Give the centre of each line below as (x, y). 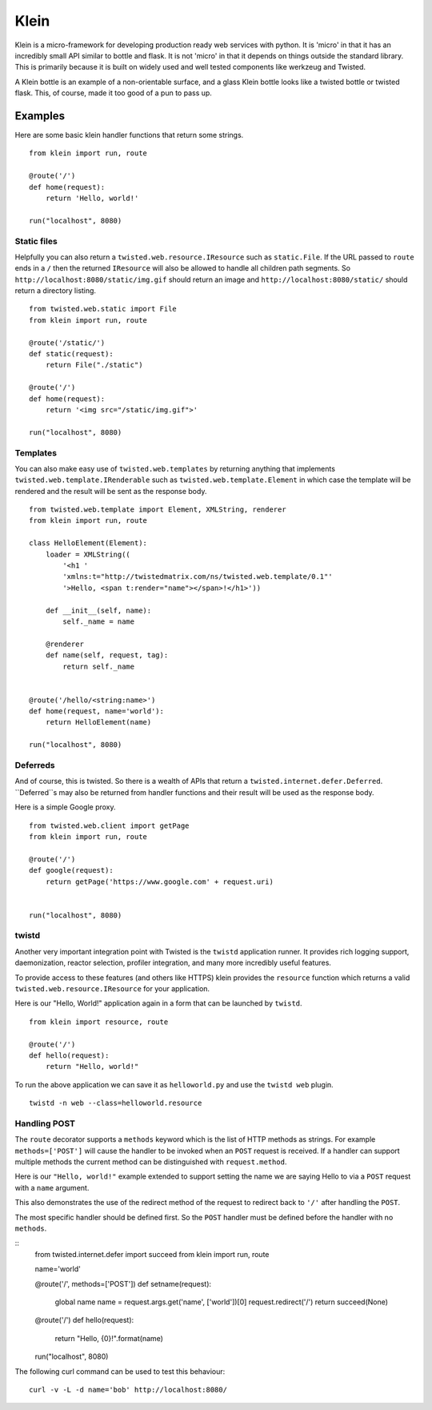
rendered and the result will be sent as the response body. (111, 491)
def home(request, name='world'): (96, 711)
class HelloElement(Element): (88, 543)
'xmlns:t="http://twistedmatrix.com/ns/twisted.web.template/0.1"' (198, 577)
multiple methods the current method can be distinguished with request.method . (151, 1162)
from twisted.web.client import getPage (109, 826)
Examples (40, 116)
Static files (36, 241)
